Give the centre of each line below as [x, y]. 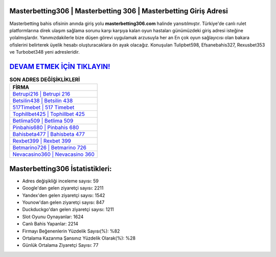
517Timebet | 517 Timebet [43, 107]
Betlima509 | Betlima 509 [43, 121]
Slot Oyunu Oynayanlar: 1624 [53, 217]
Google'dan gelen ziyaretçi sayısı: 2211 [63, 188]
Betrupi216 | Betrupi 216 [41, 94]
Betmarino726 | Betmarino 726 [50, 148]
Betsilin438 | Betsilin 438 [43, 101]
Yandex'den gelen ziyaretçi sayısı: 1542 [64, 195]
